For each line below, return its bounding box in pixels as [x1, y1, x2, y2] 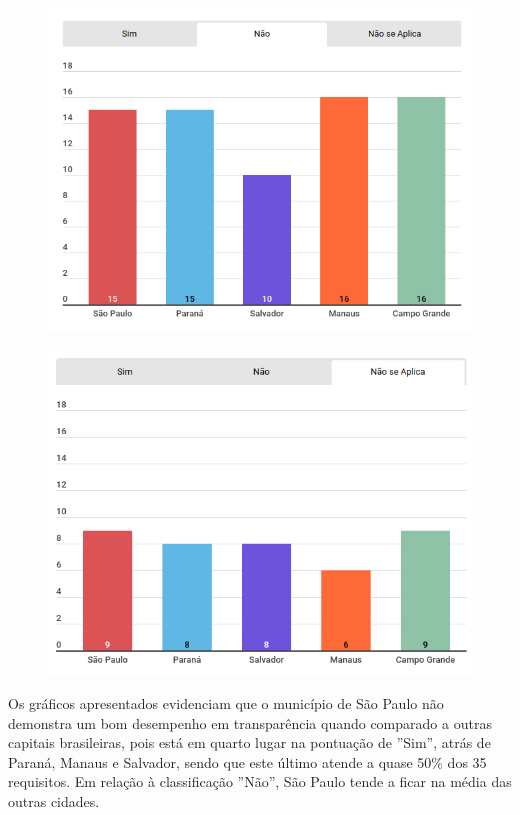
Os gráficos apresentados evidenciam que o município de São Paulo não [8, 693, 444, 714]
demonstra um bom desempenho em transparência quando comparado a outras [8, 712, 492, 733]
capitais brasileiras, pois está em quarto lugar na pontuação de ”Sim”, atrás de [8, 732, 491, 753]
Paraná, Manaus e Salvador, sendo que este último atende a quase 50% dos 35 [8, 751, 487, 772]
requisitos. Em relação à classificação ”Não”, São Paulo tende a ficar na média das [8, 771, 512, 792]
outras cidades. [8, 791, 100, 811]
